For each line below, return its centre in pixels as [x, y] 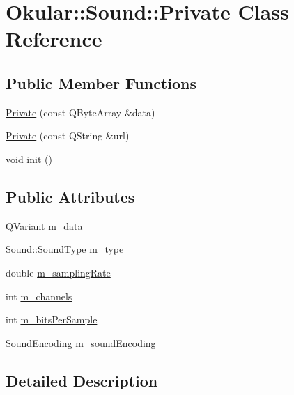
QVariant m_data [44, 225]
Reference [54, 39]
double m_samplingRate [58, 272]
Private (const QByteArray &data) [80, 112]
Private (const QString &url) [68, 135]
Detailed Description [82, 380]
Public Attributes [70, 196]
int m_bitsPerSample [52, 319]
